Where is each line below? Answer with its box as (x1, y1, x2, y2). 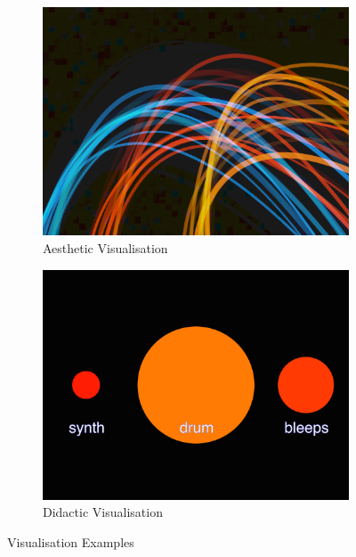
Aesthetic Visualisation (43, 238, 168, 257)
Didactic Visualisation (43, 503, 163, 521)
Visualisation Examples (7, 532, 134, 551)
